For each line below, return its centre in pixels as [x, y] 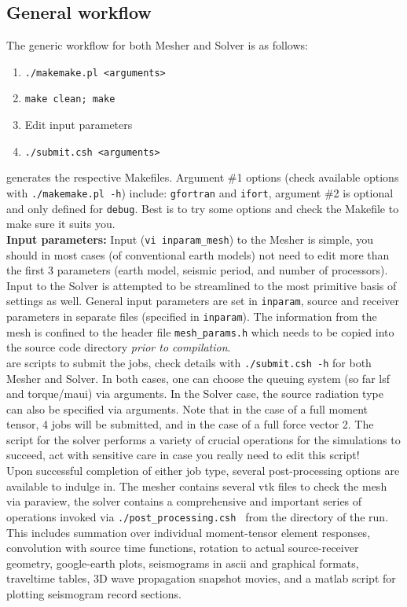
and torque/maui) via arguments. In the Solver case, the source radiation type [195, 394]
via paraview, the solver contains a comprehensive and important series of [184, 501]
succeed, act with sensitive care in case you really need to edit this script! [183, 455]
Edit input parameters [79, 125]
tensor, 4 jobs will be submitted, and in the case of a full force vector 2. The [190, 424]
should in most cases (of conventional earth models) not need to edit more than [198, 254]
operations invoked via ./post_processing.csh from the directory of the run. [198, 516]
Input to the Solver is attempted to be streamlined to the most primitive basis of [202, 285]
